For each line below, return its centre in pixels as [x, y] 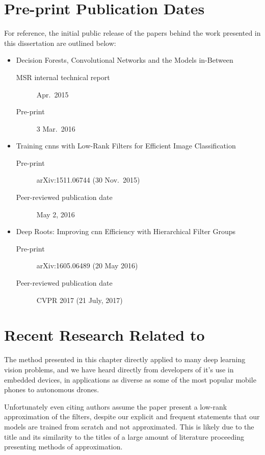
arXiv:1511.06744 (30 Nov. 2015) [88, 180]
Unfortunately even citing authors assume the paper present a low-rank [116, 406]
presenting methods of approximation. [63, 447]
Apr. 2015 [52, 94]
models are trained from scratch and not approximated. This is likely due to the [129, 426]
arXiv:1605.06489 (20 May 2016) [87, 266]
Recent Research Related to [104, 335]
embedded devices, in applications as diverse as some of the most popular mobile [130, 379]
